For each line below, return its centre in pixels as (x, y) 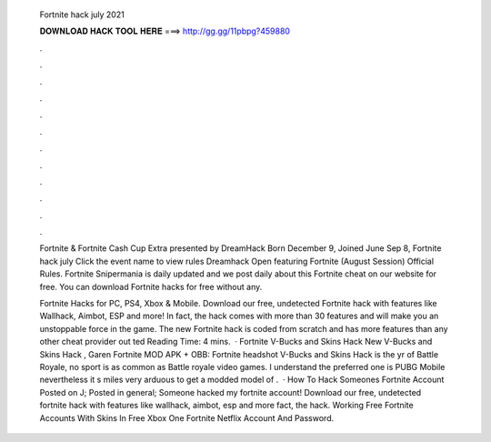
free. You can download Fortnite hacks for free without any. (151, 286)
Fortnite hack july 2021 (82, 15)
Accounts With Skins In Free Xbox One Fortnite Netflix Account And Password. (187, 417)
